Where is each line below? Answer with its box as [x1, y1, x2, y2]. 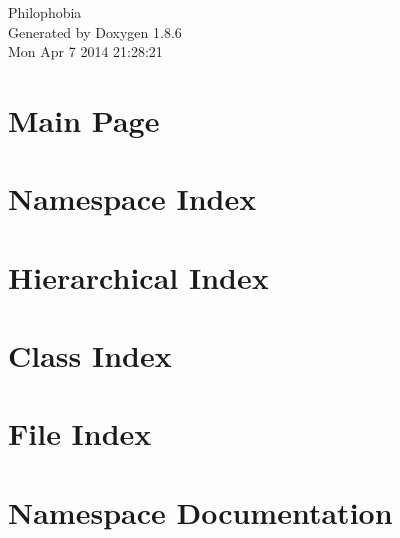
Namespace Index [8, 178, 257, 219]
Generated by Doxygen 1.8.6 [8, 21, 182, 42]
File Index [8, 413, 152, 454]
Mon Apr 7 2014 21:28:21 [8, 41, 163, 62]
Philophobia [8, 2, 82, 22]
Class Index [8, 335, 172, 376]
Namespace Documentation [8, 491, 393, 532]
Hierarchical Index [8, 256, 269, 297]
